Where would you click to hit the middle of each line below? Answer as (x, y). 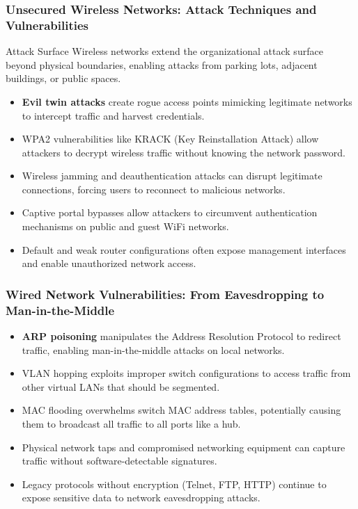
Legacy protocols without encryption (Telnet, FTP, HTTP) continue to (174, 484)
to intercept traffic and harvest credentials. (113, 115)
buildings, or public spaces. (63, 78)
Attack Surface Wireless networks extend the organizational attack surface (164, 51)
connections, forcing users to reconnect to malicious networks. (154, 189)
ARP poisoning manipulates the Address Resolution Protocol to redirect (181, 336)
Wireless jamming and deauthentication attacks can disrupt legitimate (172, 176)
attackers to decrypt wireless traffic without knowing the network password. (184, 152)
